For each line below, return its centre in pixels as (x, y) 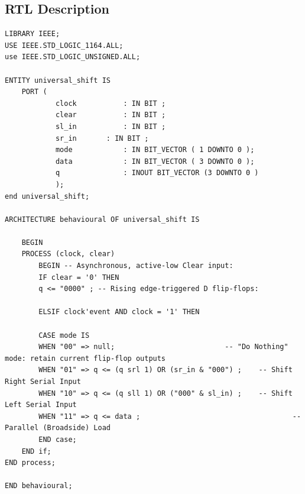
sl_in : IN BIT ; (111, 126)
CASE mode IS (64, 335)
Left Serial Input (41, 405)
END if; (36, 451)
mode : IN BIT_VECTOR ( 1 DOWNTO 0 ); (155, 150)
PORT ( (34, 92)
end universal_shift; (47, 196)
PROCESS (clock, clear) (68, 254)
